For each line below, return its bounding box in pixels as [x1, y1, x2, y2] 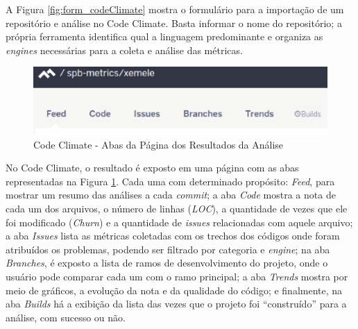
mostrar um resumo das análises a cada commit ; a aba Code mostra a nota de [6, 187, 336, 202]
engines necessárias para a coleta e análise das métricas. [6, 42, 243, 57]
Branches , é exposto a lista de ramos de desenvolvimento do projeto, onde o [6, 255, 328, 270]
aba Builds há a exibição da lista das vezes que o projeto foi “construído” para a [6, 296, 347, 311]
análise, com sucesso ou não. [6, 310, 126, 324]
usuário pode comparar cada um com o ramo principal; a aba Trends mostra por [6, 269, 348, 284]
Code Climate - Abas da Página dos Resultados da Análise [33, 137, 284, 151]
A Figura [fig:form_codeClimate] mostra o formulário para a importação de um [6, 2, 344, 16]
